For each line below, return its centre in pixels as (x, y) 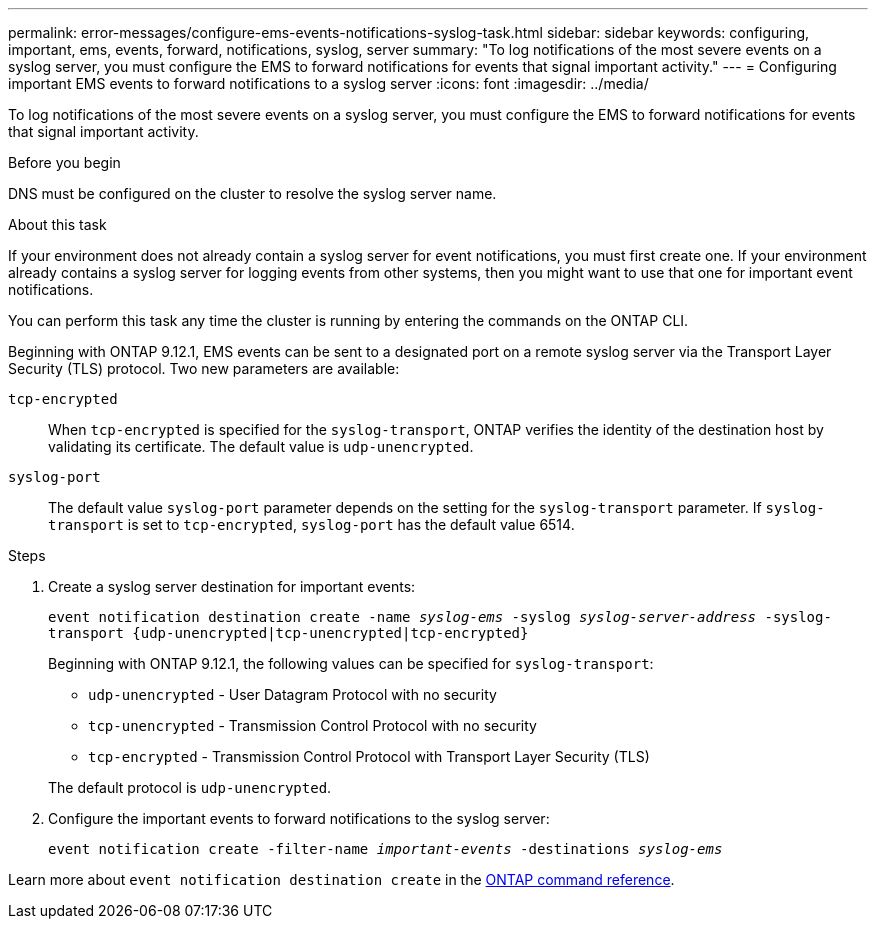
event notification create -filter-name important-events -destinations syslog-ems (385, 849)
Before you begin (64, 162)
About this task (57, 224)
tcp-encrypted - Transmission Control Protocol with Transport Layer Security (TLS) (369, 756)
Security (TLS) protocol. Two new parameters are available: (204, 368)
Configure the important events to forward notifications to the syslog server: (299, 818)
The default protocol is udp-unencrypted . (190, 787)
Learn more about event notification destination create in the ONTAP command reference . (341, 879)
